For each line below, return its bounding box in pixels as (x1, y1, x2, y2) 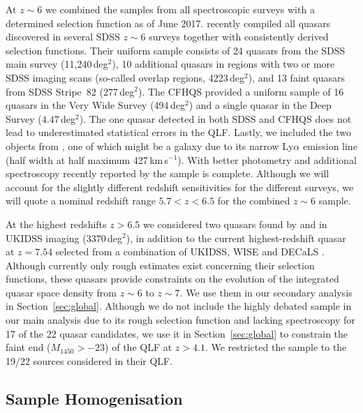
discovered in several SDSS (6, 29, 120, 44)
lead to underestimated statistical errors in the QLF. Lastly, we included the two (6, 125, 351, 140)
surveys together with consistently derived (149, 29, 329, 44)
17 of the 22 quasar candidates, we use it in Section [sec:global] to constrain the (6, 326, 348, 340)
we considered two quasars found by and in (142, 216, 327, 231)
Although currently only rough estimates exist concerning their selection (6, 257, 315, 272)
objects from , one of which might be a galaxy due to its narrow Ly (6, 138, 294, 153)
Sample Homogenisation (6, 387, 183, 409)
